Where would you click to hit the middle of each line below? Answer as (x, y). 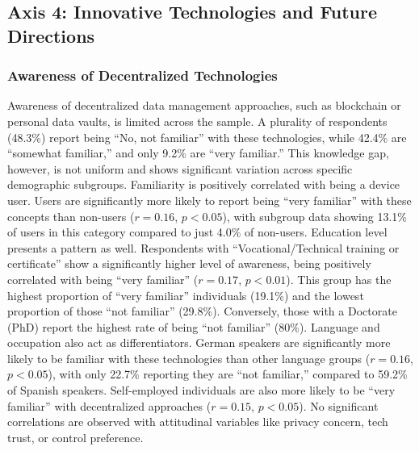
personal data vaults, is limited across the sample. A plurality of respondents (197, 121)
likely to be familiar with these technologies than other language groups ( (189, 358)
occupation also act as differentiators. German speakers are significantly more (199, 342)
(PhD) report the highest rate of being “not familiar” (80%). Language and (194, 326)
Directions (51, 35)
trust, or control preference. (75, 437)
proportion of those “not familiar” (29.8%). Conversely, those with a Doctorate (202, 311)
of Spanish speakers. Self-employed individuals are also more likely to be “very (201, 390)
